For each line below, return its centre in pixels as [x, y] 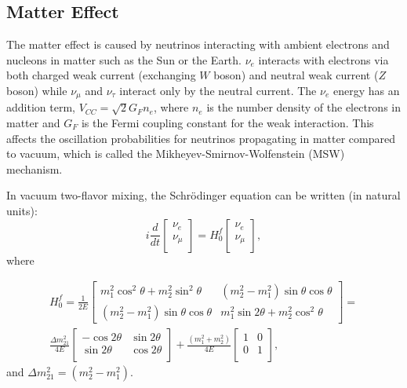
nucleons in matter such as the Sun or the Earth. [124, 59]
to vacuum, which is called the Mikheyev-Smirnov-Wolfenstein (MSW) [176, 154]
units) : [22, 210]
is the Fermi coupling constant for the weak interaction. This [227, 123]
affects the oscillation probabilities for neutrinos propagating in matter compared [201, 138]
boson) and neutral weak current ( [296, 75]
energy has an [366, 90]
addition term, [41, 107]
